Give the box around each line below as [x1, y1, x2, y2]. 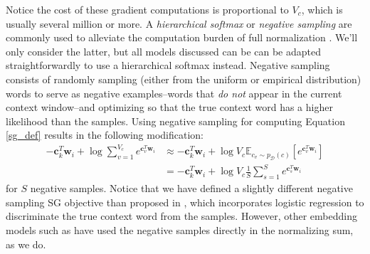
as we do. [6, 236, 46, 251]
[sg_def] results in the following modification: [6, 127, 203, 142]
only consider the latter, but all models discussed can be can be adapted [6, 43, 322, 58]
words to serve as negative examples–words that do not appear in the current [6, 85, 342, 100]
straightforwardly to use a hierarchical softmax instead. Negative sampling [6, 58, 330, 73]
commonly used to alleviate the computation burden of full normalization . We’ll [6, 30, 358, 45]
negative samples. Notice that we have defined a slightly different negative [30, 181, 353, 196]
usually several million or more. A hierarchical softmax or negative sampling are [6, 16, 352, 31]
